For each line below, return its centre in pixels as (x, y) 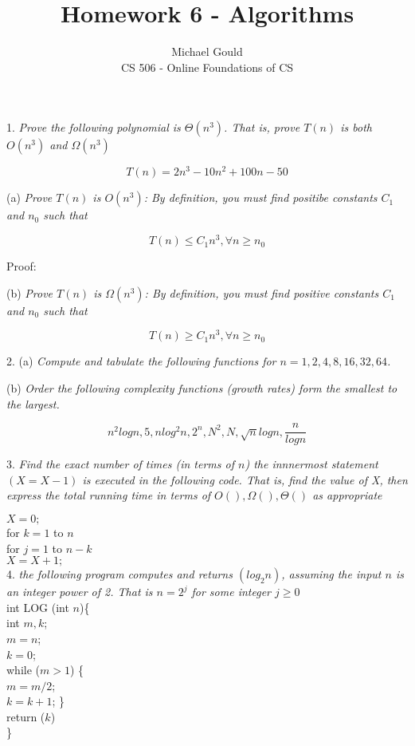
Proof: (22, 266)
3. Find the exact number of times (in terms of (120, 464)
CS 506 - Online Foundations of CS (207, 67)
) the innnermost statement (311, 464)
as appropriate (347, 495)
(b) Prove (30, 292)
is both (356, 127)
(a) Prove (29, 197)
